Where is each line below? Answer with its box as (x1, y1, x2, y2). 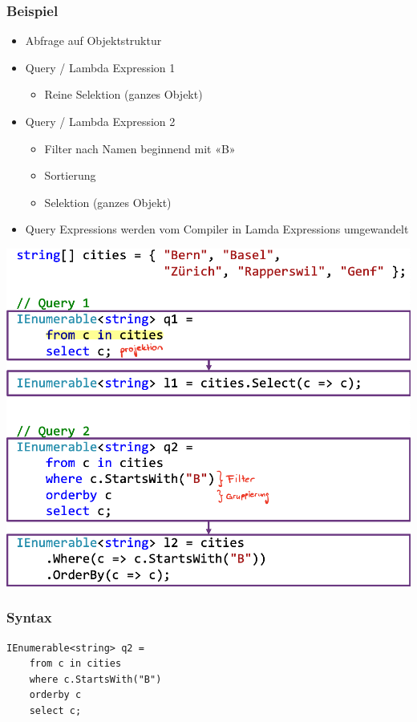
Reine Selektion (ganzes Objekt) (44, 86, 203, 103)
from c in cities (29, 658, 122, 670)
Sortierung (44, 167, 96, 184)
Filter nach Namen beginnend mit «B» (44, 140, 236, 156)
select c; (29, 704, 82, 716)
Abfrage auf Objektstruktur (25, 32, 162, 49)
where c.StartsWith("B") (29, 673, 162, 685)
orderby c (29, 689, 82, 701)
